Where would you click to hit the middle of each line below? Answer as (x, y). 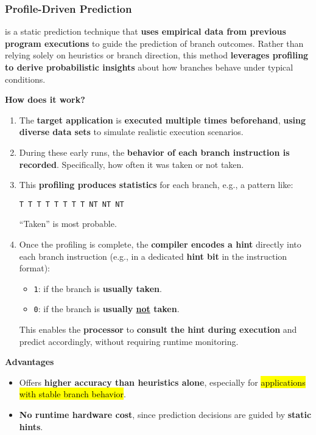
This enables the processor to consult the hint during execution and (158, 329)
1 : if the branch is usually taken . (98, 288)
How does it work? (45, 99)
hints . (31, 426)
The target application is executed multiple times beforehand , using (162, 120)
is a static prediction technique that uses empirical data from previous (146, 31)
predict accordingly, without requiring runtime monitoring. (129, 341)
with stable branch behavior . (72, 394)
